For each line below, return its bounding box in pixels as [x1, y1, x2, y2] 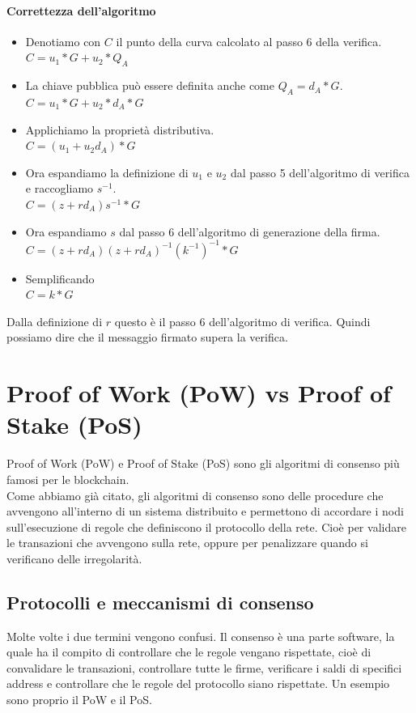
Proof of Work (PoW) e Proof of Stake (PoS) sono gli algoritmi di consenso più [6, 455, 400, 472]
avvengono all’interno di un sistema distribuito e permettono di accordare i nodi [6, 503, 404, 520]
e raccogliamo [25, 180, 94, 197]
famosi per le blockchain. [6, 470, 129, 487]
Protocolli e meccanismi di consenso [6, 589, 314, 614]
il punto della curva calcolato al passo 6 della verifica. [116, 32, 382, 49]
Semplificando [25, 269, 95, 286]
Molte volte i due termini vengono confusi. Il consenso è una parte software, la [6, 627, 395, 644]
